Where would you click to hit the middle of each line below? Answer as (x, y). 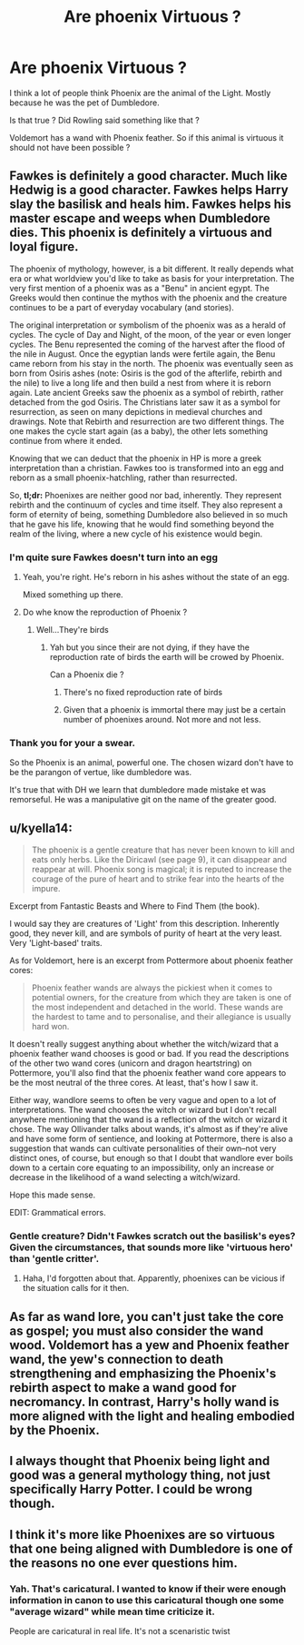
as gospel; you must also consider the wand (137, 1330)
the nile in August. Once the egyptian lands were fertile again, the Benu (142, 354)
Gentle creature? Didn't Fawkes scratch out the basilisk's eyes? (152, 1236)
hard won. (50, 1027)
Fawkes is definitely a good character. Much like (148, 176)
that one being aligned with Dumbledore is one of (151, 1548)
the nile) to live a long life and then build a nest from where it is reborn (140, 382)
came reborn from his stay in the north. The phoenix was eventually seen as (152, 363)
